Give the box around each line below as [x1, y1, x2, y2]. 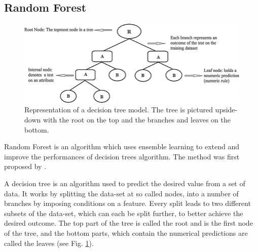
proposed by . [4, 161, 46, 172]
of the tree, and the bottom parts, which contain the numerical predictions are [4, 227, 248, 238]
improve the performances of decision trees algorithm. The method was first [4, 151, 240, 161]
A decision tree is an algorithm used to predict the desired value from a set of [4, 178, 245, 188]
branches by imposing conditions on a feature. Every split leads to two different [4, 198, 251, 208]
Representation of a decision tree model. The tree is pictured [24, 104, 213, 115]
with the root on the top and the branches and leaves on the [43, 114, 231, 125]
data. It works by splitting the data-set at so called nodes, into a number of [4, 188, 239, 198]
